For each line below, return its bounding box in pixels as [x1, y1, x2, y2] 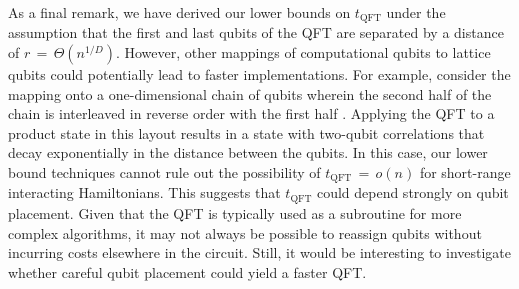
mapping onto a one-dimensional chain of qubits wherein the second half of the [8, 83, 492, 104]
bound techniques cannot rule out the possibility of [8, 162, 321, 183]
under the [386, 2, 446, 22]
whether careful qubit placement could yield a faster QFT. [8, 261, 367, 282]
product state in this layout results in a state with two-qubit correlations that [8, 122, 485, 143]
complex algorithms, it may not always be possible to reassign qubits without [8, 222, 482, 243]
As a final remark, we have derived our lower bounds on [8, 2, 351, 22]
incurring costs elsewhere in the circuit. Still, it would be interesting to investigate [8, 242, 512, 263]
